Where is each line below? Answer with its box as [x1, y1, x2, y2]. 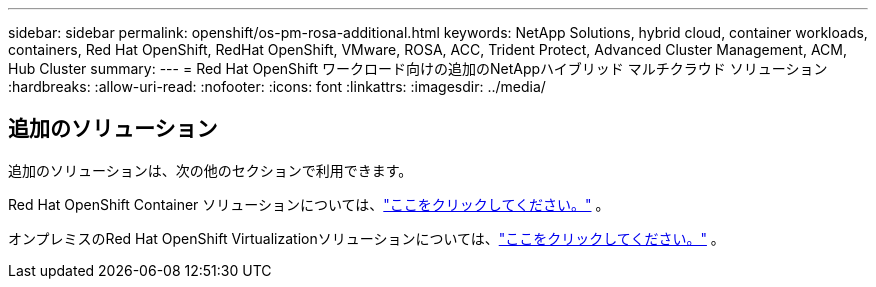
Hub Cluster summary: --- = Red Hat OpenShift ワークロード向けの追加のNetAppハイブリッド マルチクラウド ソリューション [8, 60, 828, 77]
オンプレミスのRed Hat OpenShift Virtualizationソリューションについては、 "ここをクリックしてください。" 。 [8, 229, 725, 247]
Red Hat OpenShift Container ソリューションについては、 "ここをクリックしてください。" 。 [8, 195, 610, 213]
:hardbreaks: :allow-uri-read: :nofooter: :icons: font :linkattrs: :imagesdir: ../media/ [8, 78, 546, 95]
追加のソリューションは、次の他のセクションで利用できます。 [8, 161, 413, 179]
